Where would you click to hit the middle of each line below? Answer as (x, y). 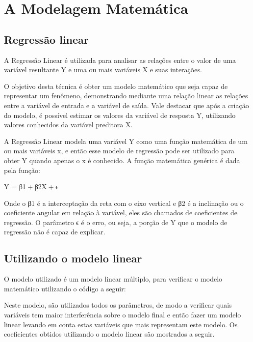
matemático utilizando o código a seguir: (65, 288)
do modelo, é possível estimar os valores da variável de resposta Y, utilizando (120, 115)
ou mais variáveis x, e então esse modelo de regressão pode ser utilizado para (119, 151)
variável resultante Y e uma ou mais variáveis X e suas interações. (103, 70)
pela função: (22, 170)
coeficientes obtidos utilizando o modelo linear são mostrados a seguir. (109, 334)
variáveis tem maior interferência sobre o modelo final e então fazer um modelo (123, 315)
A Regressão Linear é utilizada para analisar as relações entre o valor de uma (120, 60)
